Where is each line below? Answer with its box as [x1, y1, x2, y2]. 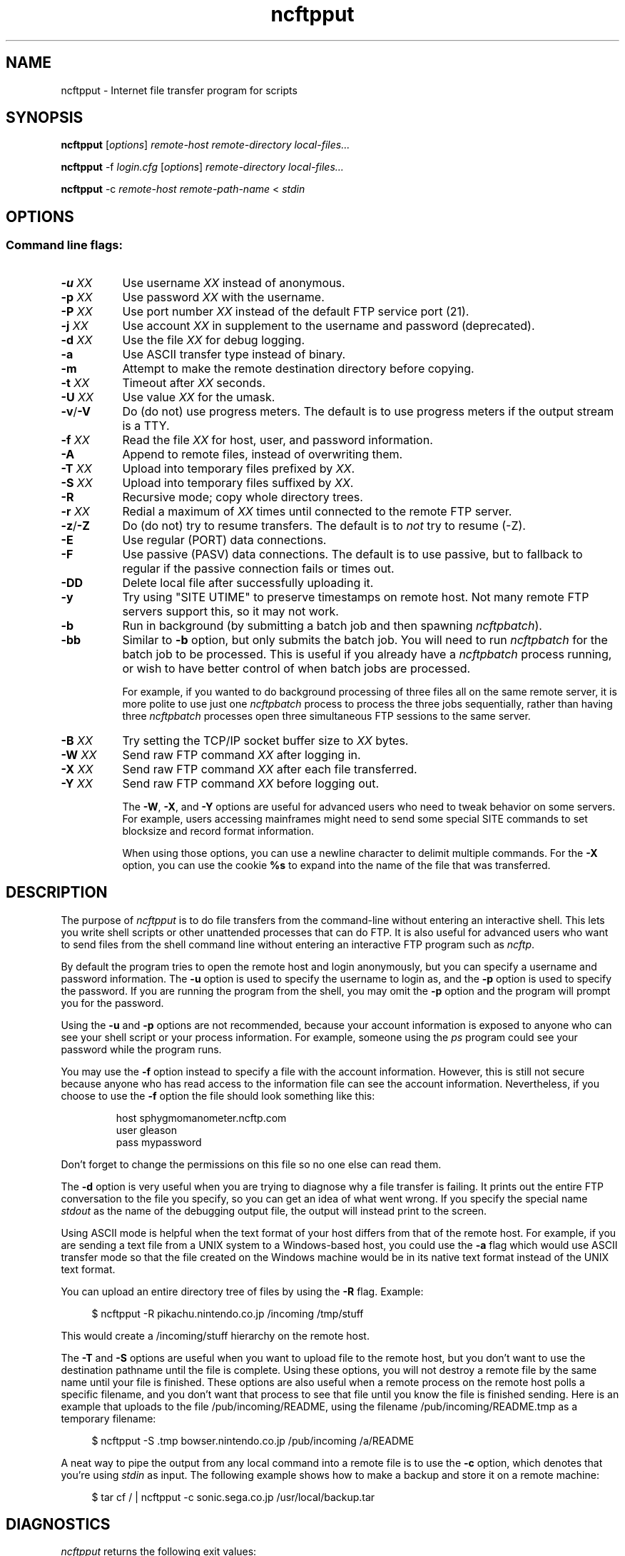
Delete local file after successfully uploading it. [122, 575, 374, 590]
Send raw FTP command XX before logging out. [122, 776, 380, 790]
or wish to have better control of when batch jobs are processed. [122, 661, 471, 676]
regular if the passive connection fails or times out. [122, 561, 395, 576]
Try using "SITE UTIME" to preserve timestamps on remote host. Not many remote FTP [122, 589, 589, 604]
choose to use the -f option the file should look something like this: [61, 1089, 375, 1102]
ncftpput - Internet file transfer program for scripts [61, 84, 298, 96]
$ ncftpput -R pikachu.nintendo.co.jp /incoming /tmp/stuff [91, 1307, 364, 1320]
